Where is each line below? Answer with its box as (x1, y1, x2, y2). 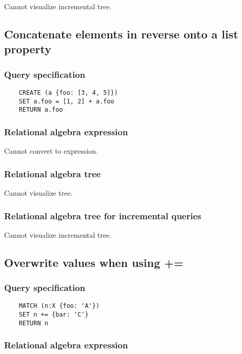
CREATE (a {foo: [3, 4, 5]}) (18, 89, 118, 96)
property (4, 41, 52, 57)
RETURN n (18, 319, 48, 327)
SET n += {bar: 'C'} (18, 311, 89, 319)
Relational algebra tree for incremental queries (4, 209, 201, 222)
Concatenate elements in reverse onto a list (4, 26, 238, 41)
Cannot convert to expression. (4, 145, 98, 156)
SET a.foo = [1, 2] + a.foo (18, 97, 114, 105)
